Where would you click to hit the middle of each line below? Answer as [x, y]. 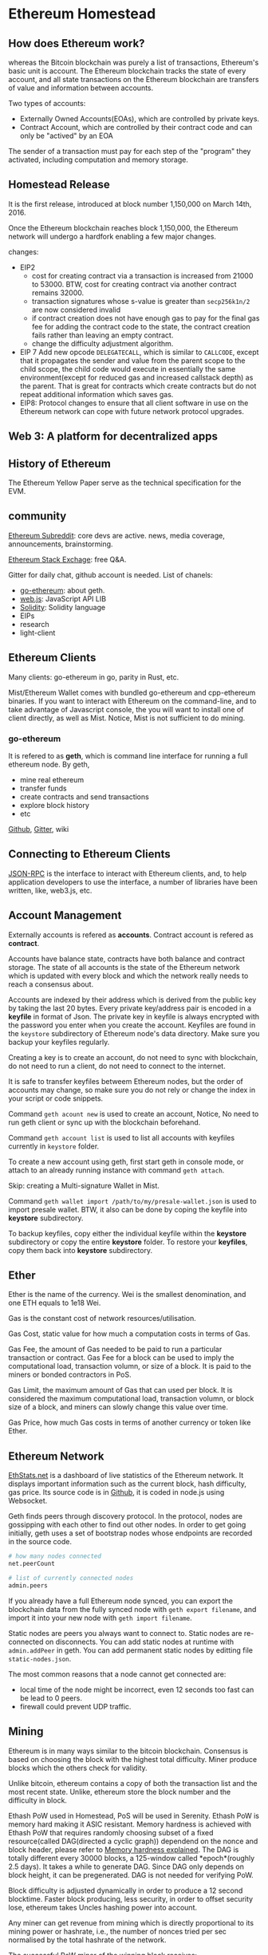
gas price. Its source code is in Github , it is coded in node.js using [116, 1492]
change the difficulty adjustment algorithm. [102, 343]
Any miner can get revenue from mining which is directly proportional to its [131, 1922]
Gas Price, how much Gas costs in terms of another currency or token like [130, 1423]
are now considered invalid [76, 309]
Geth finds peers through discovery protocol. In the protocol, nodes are [126, 1516]
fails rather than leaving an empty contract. [102, 335]
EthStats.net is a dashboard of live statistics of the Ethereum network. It [126, 1476]
